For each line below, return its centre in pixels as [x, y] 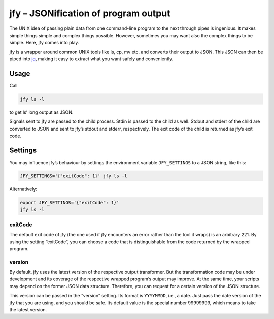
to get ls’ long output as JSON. [41, 112]
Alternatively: [23, 189]
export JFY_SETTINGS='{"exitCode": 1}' [70, 203]
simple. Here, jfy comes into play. [44, 43]
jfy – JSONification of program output [90, 13]
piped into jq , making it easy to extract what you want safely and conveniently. [91, 59]
